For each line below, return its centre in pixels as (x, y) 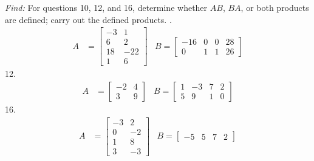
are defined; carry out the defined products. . (88, 19)
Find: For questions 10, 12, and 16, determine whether (106, 7)
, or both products (275, 7)
